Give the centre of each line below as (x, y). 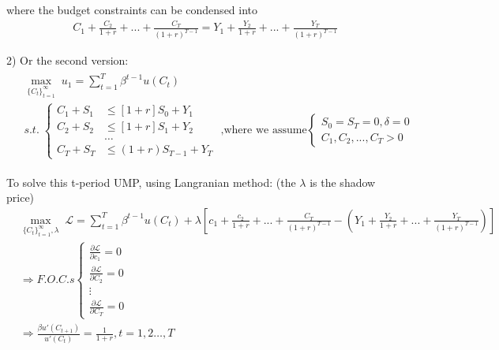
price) (21, 197)
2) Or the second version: (68, 60)
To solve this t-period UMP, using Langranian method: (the (151, 182)
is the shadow (343, 182)
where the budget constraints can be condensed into (132, 9)
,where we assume (264, 130)
